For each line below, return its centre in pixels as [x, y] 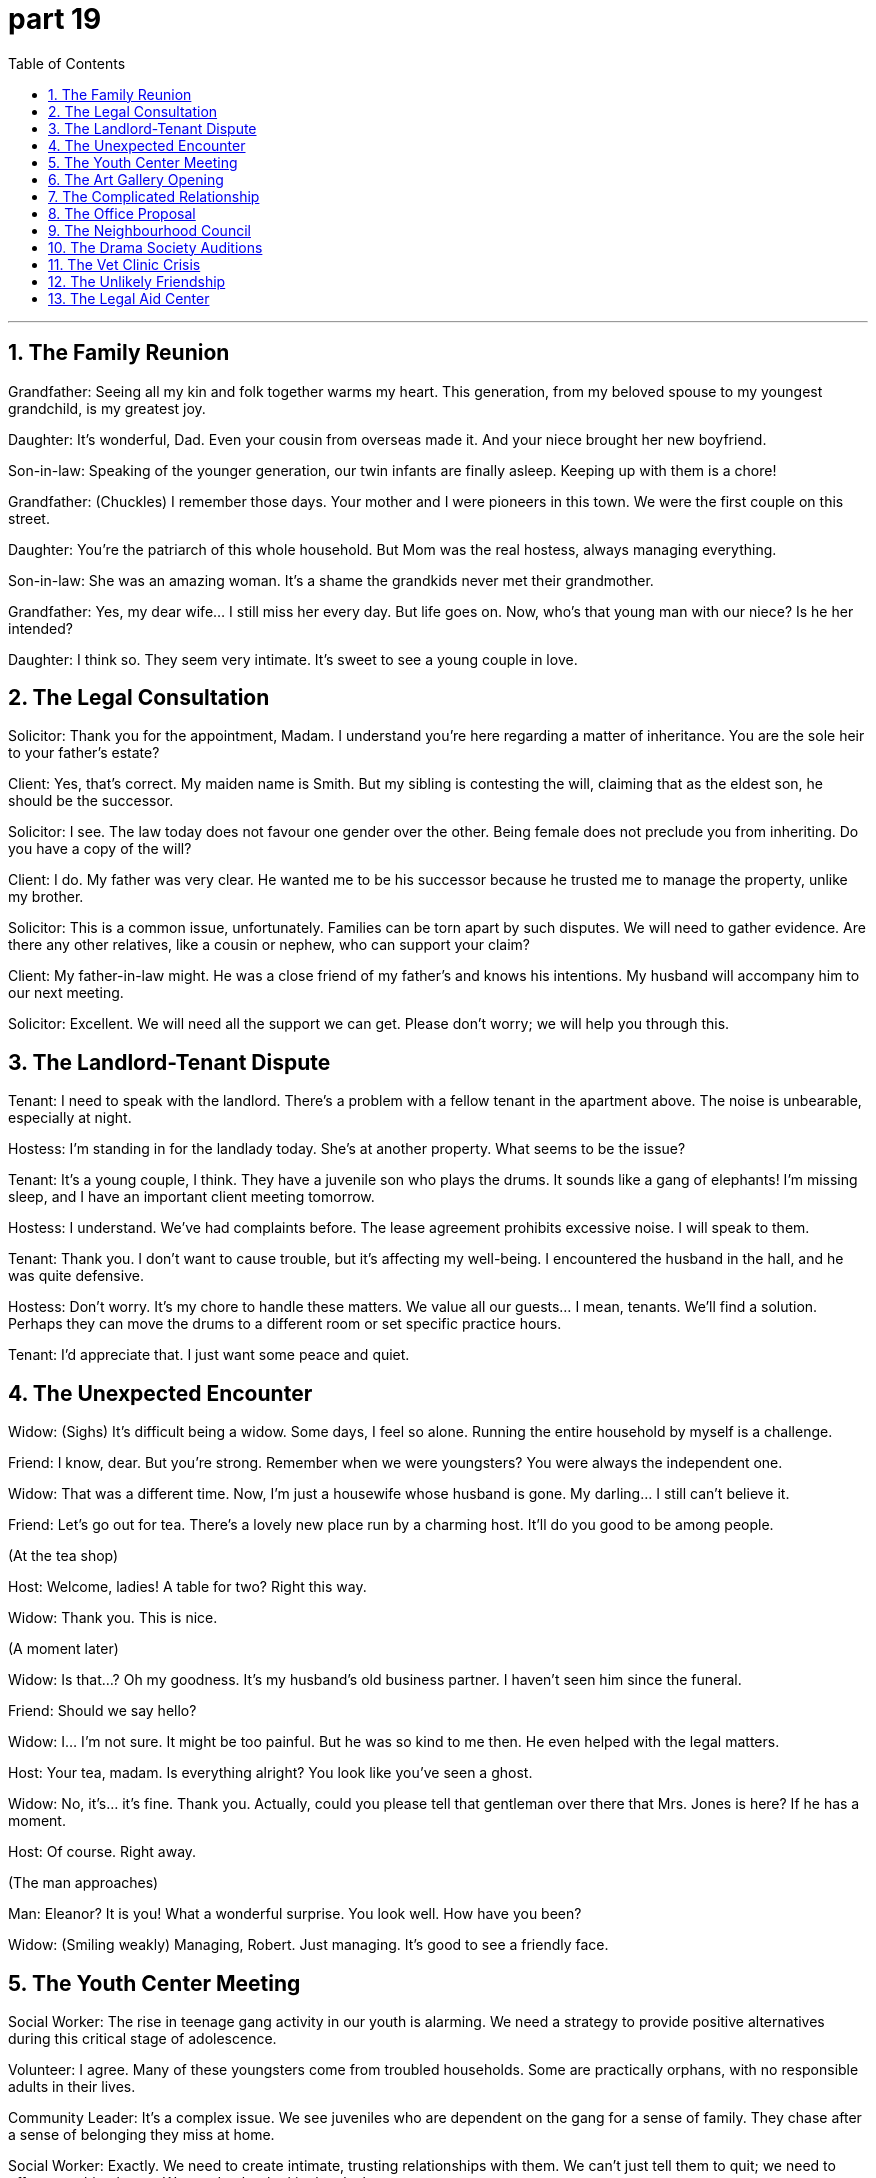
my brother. [46, 897]
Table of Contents [67, 63]
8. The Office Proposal [122, 213]
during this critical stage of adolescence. [142, 2038]
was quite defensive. [76, 1276]
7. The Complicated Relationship [154, 196]
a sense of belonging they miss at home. [141, 2134]
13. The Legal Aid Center [129, 298]
